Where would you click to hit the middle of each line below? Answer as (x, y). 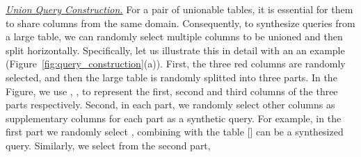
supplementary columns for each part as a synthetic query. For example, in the (174, 118)
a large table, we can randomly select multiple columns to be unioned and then (174, 36)
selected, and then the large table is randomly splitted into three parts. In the (171, 77)
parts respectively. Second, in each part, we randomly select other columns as (170, 105)
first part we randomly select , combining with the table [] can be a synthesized (175, 132)
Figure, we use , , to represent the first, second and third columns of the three (172, 91)
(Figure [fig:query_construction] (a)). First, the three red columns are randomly (176, 64)
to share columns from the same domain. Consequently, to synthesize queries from (180, 23)
